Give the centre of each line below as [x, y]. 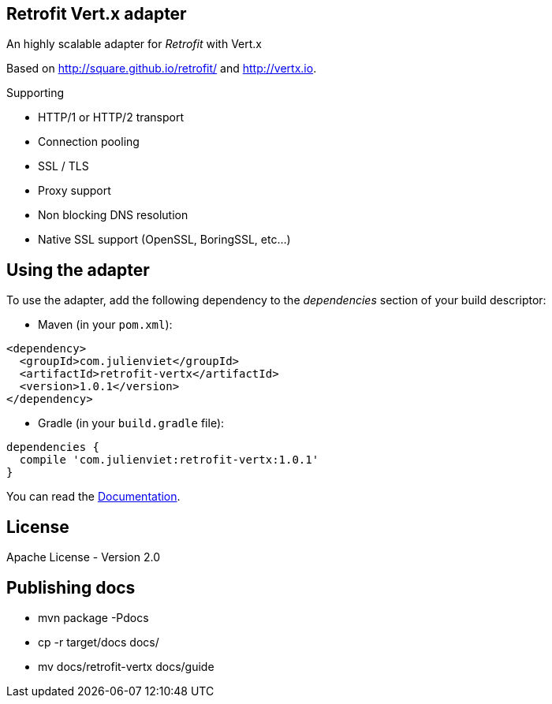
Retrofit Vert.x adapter [97, 14]
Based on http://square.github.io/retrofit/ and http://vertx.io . [162, 69]
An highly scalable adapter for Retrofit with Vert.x [134, 44]
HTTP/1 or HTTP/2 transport [111, 117]
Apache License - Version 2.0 [84, 557]
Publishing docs [71, 587]
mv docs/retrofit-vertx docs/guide [126, 666]
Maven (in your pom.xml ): [105, 325]
